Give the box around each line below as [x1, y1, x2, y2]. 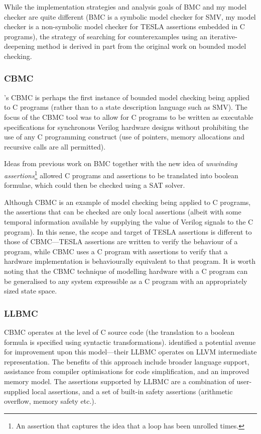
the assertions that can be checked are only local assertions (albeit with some [4, 206, 241, 217]
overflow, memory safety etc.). [4, 396, 96, 406]
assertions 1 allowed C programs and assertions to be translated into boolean [4, 168, 238, 180]
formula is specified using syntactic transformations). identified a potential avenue [4, 336, 256, 347]
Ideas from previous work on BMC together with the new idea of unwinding [4, 158, 237, 169]
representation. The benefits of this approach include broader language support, [4, 356, 249, 367]
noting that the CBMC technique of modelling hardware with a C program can [4, 265, 248, 276]
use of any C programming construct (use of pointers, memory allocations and [4, 131, 244, 142]
